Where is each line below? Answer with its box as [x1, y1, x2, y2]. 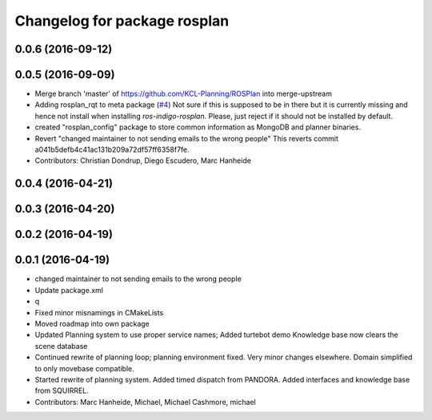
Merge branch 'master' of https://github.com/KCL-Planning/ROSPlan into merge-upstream [34, 89, 332, 99]
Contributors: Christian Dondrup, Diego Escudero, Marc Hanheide [34, 156, 252, 165]
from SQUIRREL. [34, 386, 90, 395]
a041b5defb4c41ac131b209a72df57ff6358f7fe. [34, 145, 190, 155]
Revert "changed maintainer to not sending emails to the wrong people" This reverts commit [34, 133, 339, 143]
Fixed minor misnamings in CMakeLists [34, 307, 164, 317]
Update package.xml [34, 285, 104, 295]
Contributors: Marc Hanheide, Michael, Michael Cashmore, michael [34, 397, 256, 406]
